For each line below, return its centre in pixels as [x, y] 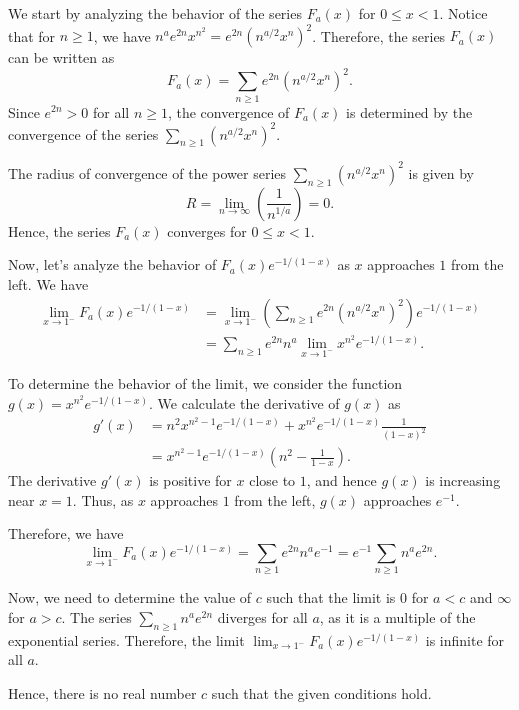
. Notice [463, 13]
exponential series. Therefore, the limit [126, 639]
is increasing [463, 480]
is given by [441, 172]
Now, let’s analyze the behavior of [112, 264]
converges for [207, 230]
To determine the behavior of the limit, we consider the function [205, 383]
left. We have [48, 283]
